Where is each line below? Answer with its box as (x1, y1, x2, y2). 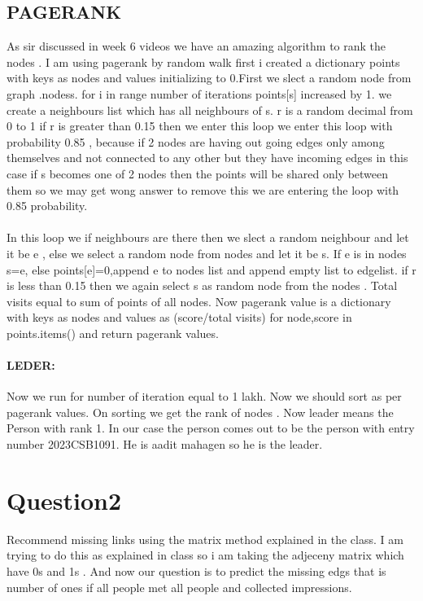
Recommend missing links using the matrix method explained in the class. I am (7, 530, 403, 547)
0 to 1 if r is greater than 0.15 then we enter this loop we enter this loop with (7, 117, 393, 134)
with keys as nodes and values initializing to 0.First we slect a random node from (7, 69, 412, 86)
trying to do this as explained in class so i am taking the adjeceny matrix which (7, 546, 404, 564)
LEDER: (7, 357, 55, 374)
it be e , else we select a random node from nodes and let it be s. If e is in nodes (7, 244, 407, 261)
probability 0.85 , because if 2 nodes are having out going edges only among (7, 133, 385, 150)
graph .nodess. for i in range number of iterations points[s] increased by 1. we (7, 85, 392, 102)
